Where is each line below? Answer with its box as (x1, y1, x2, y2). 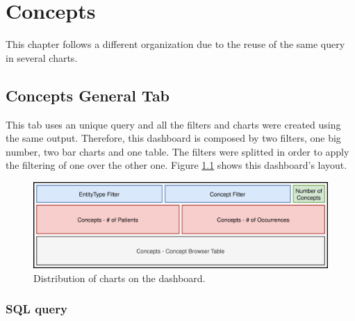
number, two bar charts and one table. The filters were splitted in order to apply (6, 144, 349, 158)
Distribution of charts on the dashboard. (33, 270, 206, 285)
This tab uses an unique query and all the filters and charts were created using (6, 117, 341, 131)
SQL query (6, 300, 67, 318)
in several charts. (6, 50, 78, 65)
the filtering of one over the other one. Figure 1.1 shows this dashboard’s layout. (6, 158, 347, 172)
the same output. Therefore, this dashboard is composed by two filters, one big (6, 131, 341, 145)
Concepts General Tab (6, 84, 170, 106)
